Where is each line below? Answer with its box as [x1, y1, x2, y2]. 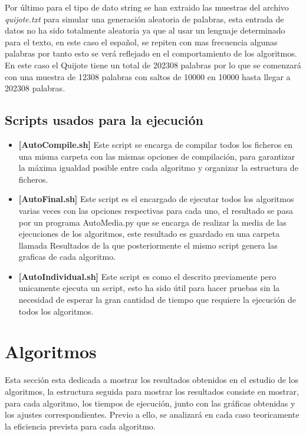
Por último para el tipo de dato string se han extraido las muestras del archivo [5, 1, 289, 13]
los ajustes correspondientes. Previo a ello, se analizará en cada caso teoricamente [5, 408, 300, 421]
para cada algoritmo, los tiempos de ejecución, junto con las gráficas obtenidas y [5, 397, 295, 409]
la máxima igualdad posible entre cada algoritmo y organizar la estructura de [18, 161, 298, 174]
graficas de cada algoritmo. [18, 250, 116, 263]
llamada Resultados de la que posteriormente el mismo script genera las [18, 239, 278, 251]
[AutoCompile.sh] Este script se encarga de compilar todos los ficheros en [18, 138, 293, 150]
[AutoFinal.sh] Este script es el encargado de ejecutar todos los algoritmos [18, 193, 294, 205]
